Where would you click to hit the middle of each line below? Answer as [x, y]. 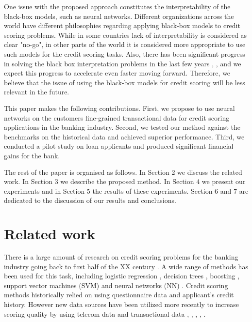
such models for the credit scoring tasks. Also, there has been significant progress [125, 54]
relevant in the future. [37, 92]
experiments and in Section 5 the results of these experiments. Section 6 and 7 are [126, 191]
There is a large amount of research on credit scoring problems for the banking [121, 257]
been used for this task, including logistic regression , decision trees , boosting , [122, 276]
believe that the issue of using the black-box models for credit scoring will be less [125, 82]
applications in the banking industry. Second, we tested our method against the [122, 127]
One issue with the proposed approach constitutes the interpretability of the [117, 6]
